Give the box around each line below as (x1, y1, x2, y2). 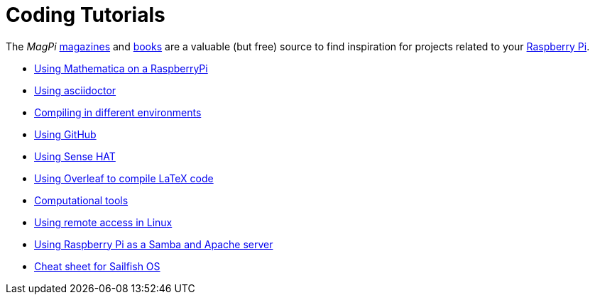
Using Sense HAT (34, 150, 116, 162)
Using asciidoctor (34, 84, 116, 96)
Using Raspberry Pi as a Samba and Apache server (34, 238, 273, 250)
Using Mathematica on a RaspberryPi (34, 62, 208, 74)
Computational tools (34, 194, 129, 206)
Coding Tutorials (6, 3, 165, 27)
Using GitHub (34, 128, 97, 140)
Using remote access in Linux (34, 216, 173, 228)
